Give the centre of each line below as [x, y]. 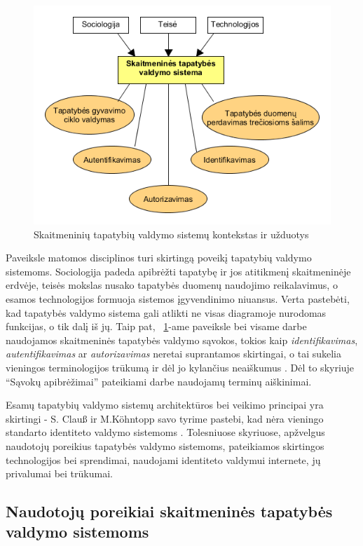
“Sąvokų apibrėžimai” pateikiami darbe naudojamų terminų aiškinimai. [159, 381]
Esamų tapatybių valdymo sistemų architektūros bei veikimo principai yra [165, 405]
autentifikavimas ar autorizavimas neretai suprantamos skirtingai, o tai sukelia [173, 354]
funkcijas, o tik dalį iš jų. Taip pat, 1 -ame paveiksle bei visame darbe [156, 326]
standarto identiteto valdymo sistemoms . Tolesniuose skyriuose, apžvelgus [165, 432]
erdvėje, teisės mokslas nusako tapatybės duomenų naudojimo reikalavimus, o [172, 285]
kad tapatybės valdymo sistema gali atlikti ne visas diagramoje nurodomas [166, 312]
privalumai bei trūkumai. [59, 473]
